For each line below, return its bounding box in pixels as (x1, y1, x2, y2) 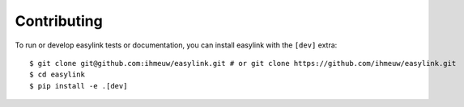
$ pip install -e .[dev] (29, 81, 128, 90)
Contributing (15, 12, 103, 30)
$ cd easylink (29, 70, 85, 80)
